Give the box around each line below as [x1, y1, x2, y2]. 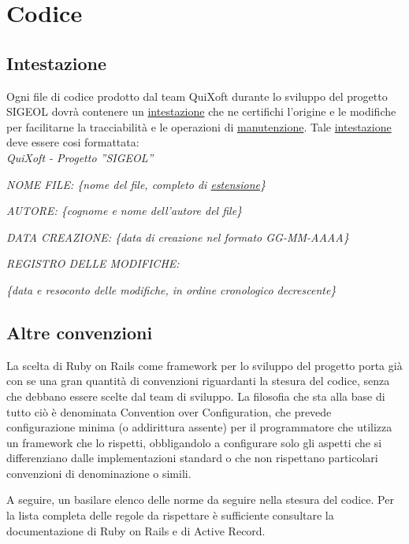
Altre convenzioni [6, 320, 153, 344]
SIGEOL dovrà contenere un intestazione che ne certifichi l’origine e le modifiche [6, 103, 396, 120]
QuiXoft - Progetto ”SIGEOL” [6, 149, 154, 165]
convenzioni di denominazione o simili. [6, 464, 191, 481]
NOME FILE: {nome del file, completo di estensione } [6, 176, 266, 192]
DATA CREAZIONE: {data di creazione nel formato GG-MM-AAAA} [6, 228, 349, 245]
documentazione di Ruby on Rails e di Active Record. [6, 522, 266, 538]
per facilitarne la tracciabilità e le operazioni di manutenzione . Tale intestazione [6, 118, 392, 135]
